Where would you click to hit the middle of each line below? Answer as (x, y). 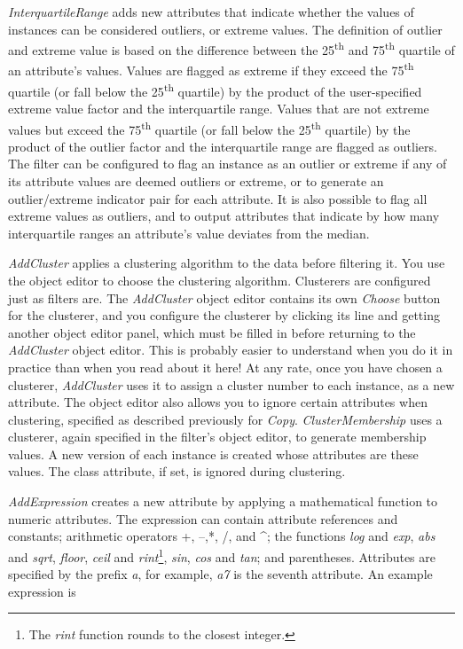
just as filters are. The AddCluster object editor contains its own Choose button (224, 297)
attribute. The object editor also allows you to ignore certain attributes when (218, 402)
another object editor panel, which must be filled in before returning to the (212, 332)
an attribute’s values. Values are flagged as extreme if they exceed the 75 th (211, 69)
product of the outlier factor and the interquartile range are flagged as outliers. (223, 146)
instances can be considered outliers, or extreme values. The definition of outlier (225, 29)
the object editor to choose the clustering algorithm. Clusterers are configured (220, 280)
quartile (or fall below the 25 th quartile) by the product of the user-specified (215, 90)
